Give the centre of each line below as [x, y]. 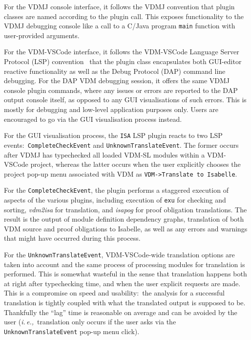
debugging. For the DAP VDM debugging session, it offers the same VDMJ [117, 80]
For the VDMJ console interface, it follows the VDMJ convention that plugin [119, 6]
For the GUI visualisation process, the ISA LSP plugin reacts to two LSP [113, 135]
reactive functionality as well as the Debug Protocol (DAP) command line [115, 71]
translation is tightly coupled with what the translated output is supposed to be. [125, 303]
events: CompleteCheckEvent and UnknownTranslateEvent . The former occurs [121, 145]
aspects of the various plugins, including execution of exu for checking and [115, 200]
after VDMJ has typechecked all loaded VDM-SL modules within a [105, 154]
